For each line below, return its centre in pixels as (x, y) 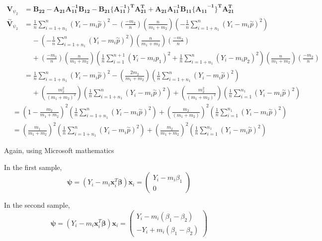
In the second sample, (37, 205)
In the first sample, (33, 167)
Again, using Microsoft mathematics (59, 150)
